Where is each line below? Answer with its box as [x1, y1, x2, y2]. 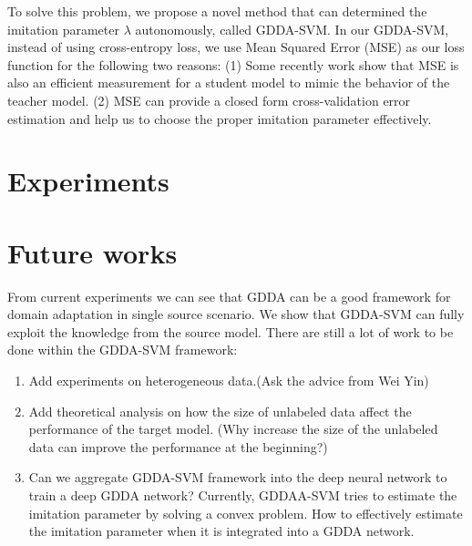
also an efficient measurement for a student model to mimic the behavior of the [7, 73, 450, 92]
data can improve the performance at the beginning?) [28, 437, 328, 456]
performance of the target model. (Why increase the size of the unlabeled [28, 419, 438, 438]
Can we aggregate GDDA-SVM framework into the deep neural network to [28, 468, 447, 487]
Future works [7, 233, 178, 271]
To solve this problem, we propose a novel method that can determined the [7, 2, 427, 20]
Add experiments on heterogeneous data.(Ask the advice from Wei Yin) [28, 371, 429, 390]
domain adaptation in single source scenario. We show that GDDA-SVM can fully [7, 304, 465, 324]
